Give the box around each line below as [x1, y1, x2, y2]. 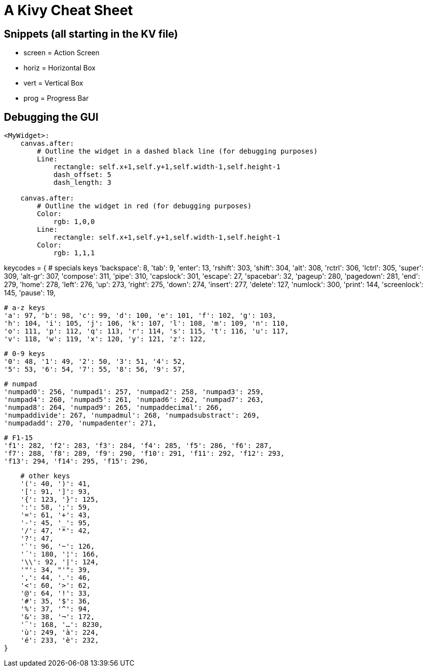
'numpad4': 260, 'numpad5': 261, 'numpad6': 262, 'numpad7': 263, [4, 396, 264, 404]
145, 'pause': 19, [4, 289, 56, 297]
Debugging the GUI [4, 111, 98, 123]
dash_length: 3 [53, 179, 112, 187]
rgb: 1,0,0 [53, 218, 95, 226]
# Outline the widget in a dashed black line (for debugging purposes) [37, 147, 318, 156]
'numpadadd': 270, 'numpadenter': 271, [4, 419, 157, 427]
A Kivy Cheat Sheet [4, 2, 133, 19]
